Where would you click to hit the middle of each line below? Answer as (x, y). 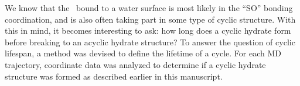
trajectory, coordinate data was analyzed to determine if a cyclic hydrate (135, 64)
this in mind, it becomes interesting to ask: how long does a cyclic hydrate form (148, 31)
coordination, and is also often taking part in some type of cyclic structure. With (150, 19)
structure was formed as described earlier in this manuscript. (114, 76)
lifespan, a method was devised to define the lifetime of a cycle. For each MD (143, 53)
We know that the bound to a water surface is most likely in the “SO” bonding (149, 8)
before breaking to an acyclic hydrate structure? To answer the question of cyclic (150, 42)
